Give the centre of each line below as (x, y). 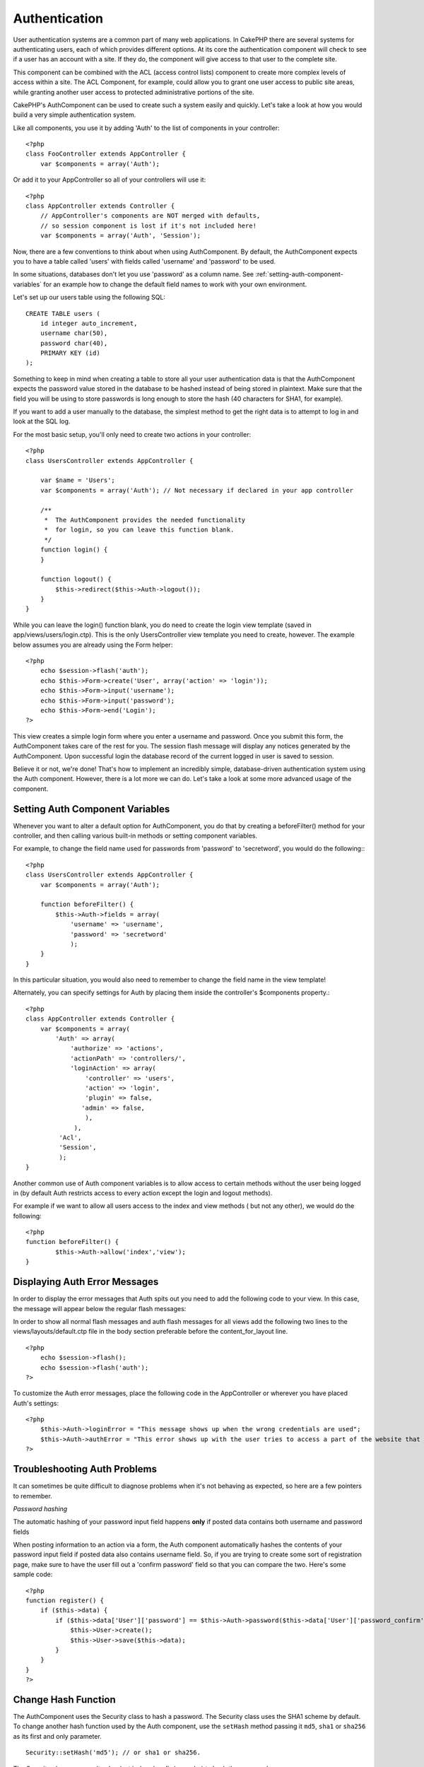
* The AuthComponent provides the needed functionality (145, 520)
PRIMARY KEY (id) (70, 353)
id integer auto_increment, (89, 323)
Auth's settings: (36, 1403)
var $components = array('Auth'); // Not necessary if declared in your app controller (196, 490)
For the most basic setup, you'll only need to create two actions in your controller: (132, 434)
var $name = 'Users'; (78, 480)
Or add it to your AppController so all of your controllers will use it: (110, 180)
